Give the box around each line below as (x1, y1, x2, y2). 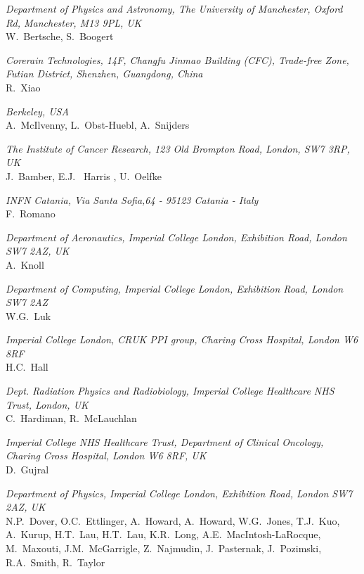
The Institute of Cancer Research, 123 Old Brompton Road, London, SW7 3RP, (6, 141, 350, 155)
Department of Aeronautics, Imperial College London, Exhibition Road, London (6, 229, 347, 244)
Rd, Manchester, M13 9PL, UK (6, 15, 142, 30)
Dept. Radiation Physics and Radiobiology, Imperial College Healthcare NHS (6, 383, 334, 398)
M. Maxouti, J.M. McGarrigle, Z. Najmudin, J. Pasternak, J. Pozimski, (6, 541, 322, 555)
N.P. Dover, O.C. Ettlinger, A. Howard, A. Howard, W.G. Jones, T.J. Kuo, (6, 513, 340, 528)
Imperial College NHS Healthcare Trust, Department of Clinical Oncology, (6, 434, 324, 449)
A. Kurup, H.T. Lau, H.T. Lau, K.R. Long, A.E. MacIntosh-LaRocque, (6, 527, 321, 542)
